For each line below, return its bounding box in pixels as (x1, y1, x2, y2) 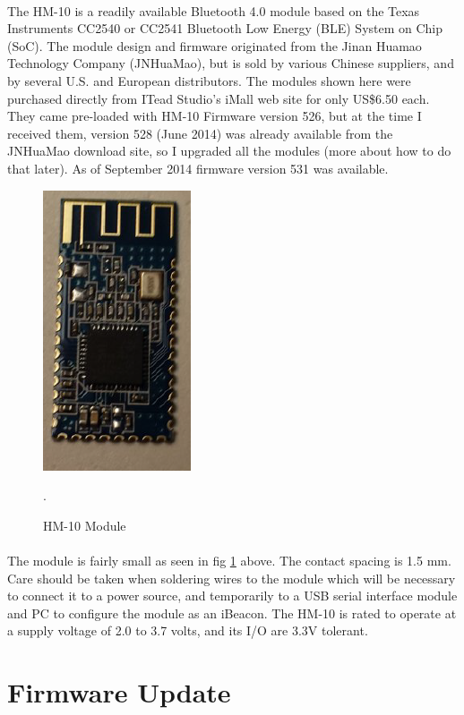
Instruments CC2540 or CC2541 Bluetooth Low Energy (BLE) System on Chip (7, 19, 443, 38)
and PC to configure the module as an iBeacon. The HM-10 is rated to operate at (7, 603, 457, 622)
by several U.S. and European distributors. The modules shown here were (7, 71, 411, 89)
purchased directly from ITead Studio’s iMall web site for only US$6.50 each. (7, 89, 430, 107)
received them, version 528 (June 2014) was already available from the (7, 123, 393, 142)
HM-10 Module (43, 515, 126, 534)
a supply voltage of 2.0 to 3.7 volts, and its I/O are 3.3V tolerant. (7, 621, 368, 640)
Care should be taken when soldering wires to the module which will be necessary (7, 568, 456, 587)
